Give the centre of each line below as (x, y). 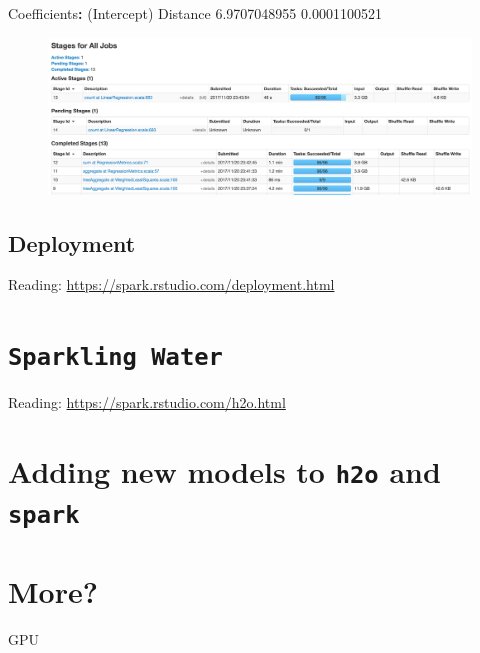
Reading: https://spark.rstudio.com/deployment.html (171, 284)
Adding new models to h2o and (224, 470)
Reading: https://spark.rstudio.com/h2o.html (147, 402)
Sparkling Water (115, 357)
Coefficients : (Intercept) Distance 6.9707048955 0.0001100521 (195, 13)
